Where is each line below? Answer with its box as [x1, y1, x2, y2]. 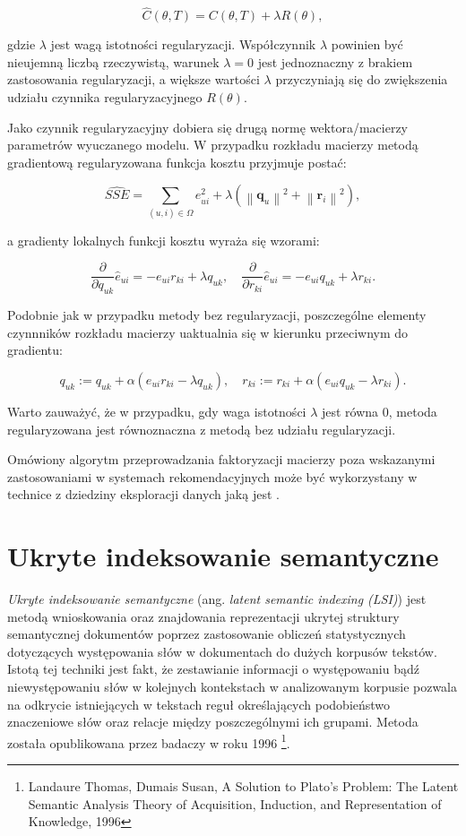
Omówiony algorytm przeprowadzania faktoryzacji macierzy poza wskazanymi [7, 450, 436, 469]
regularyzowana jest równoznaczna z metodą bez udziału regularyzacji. [7, 419, 396, 438]
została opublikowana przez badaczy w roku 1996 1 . [7, 730, 290, 752]
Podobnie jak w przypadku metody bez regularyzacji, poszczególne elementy [7, 306, 427, 324]
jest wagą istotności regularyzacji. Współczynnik [50, 35, 316, 54]
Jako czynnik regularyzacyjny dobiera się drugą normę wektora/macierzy [7, 117, 408, 136]
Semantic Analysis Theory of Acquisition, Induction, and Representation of [28, 794, 442, 813]
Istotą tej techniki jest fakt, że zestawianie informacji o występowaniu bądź [7, 659, 419, 678]
